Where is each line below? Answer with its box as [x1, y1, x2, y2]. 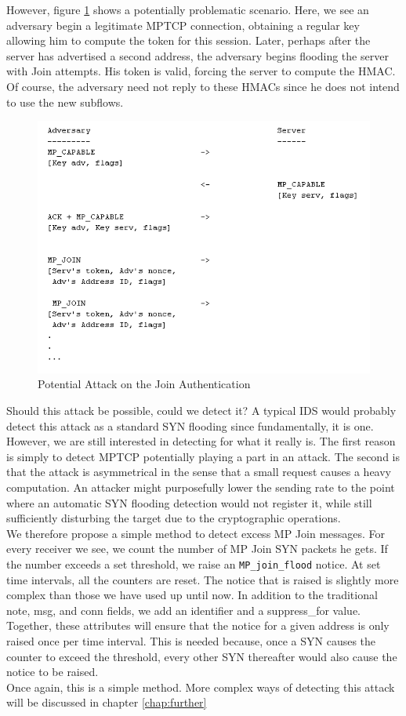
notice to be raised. [6, 663, 99, 680]
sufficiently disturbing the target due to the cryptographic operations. [6, 510, 341, 526]
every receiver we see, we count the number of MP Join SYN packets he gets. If [6, 540, 388, 557]
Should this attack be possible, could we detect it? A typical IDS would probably [6, 402, 397, 418]
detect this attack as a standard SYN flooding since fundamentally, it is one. [6, 417, 374, 434]
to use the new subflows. [6, 93, 124, 110]
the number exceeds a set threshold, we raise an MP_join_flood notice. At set [6, 555, 381, 572]
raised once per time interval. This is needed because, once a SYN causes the [6, 632, 376, 649]
